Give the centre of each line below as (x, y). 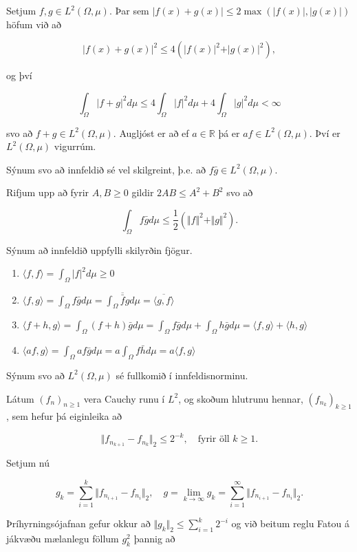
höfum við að (34, 24)
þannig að (154, 538)
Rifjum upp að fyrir (48, 192)
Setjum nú (28, 463)
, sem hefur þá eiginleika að (64, 416)
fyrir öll (214, 439)
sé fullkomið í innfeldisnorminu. (182, 375)
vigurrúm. (75, 146)
